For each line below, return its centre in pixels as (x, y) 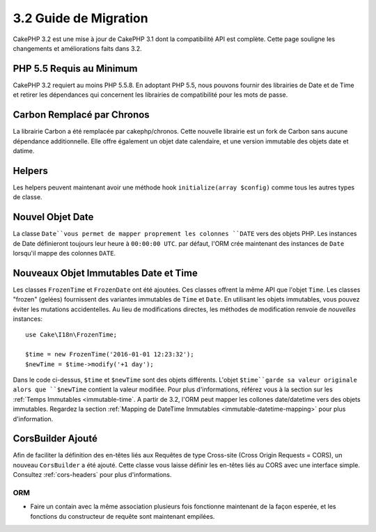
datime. (24, 150)
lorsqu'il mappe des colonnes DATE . (64, 253)
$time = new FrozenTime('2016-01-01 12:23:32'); (110, 354)
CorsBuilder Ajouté (55, 439)
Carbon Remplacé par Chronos (81, 115)
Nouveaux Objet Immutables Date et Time (105, 273)
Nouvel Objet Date (53, 217)
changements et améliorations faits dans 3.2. (77, 48)
